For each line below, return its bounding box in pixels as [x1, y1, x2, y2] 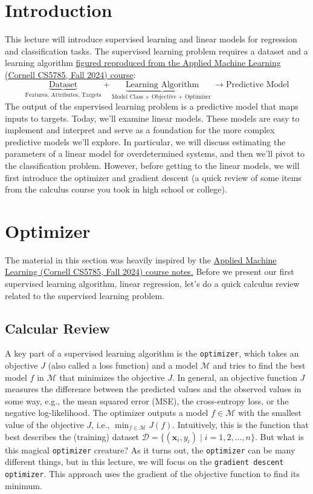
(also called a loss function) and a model [48, 359, 198, 372]
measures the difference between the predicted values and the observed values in [5, 383, 302, 395]
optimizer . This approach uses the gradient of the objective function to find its [5, 467, 300, 479]
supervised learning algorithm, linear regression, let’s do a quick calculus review [5, 277, 300, 289]
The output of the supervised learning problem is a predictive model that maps [5, 99, 298, 112]
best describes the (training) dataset [5, 430, 140, 443]
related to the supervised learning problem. [5, 289, 164, 301]
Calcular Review [5, 318, 110, 337]
